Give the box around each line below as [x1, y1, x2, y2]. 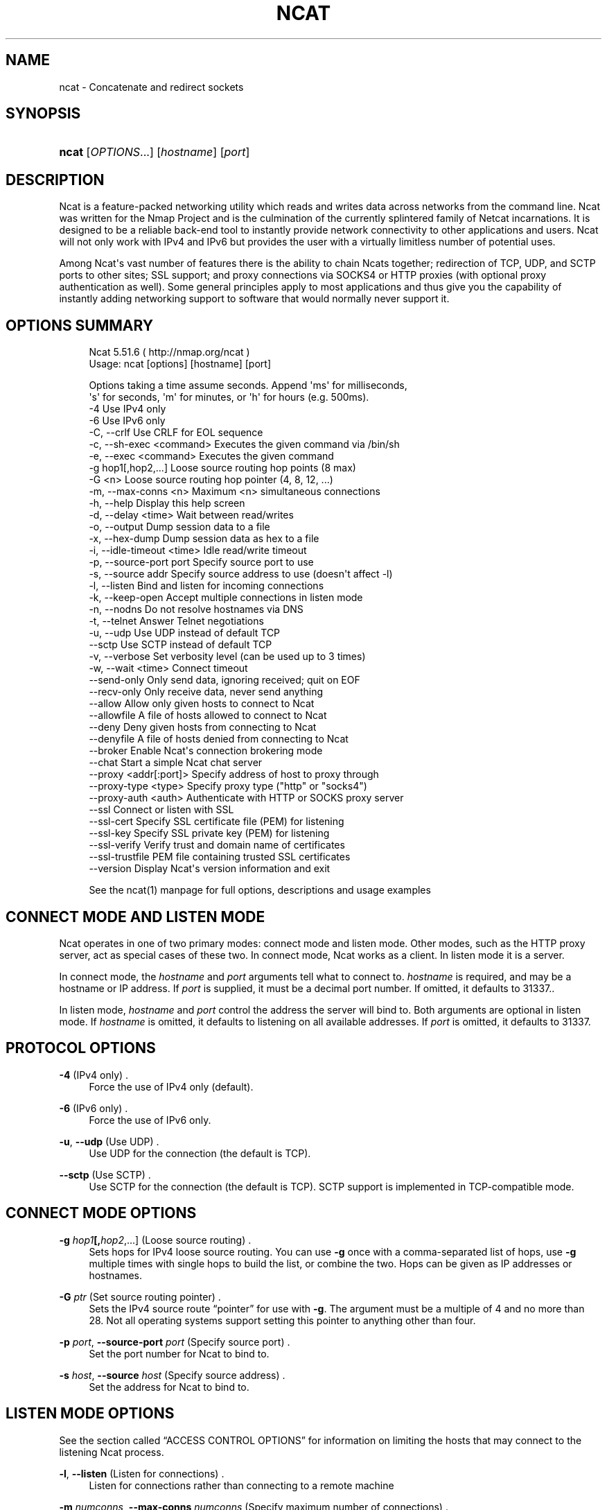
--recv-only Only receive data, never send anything [89, 686, 324, 698]
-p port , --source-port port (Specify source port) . [59, 1335, 290, 1348]
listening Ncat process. [59, 1446, 164, 1458]
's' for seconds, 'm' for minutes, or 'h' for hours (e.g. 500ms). [89, 391, 369, 403]
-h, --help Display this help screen [89, 497, 245, 510]
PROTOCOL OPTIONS [6, 1039, 156, 1057]
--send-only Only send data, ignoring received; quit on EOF [89, 674, 360, 686]
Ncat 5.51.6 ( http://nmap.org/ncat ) [89, 346, 250, 358]
